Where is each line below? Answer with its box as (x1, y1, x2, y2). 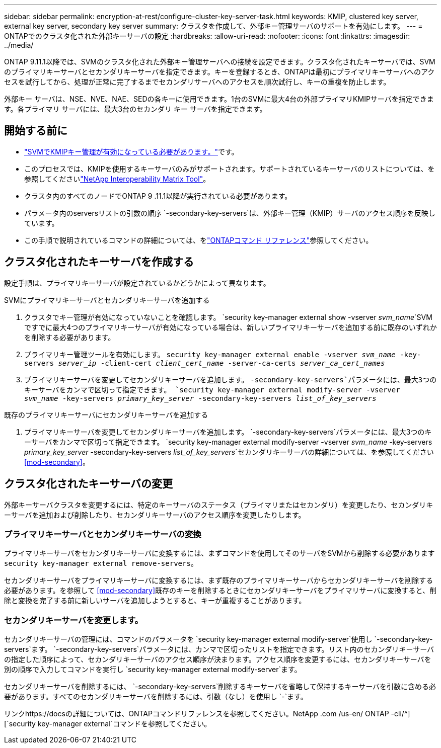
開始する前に (4, 124, 67, 137)
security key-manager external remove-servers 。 (4, 559, 198, 568)
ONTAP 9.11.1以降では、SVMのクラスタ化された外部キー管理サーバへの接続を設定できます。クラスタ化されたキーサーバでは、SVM (4, 57, 435, 66)
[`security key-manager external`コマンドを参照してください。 (4, 719, 211, 728)
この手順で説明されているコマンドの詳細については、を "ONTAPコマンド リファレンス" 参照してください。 (24, 235, 373, 244)
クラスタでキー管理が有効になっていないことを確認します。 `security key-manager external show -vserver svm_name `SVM (24, 312, 432, 321)
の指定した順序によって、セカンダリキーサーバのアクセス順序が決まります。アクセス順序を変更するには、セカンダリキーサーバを (4, 655, 431, 664)
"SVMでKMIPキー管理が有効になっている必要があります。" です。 (24, 147, 239, 156)
